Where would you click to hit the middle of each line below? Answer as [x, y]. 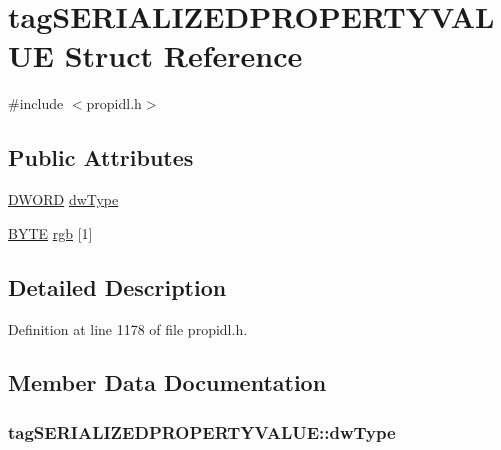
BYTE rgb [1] [50, 232]
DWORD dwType [63, 199]
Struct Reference [183, 55]
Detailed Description [117, 286]
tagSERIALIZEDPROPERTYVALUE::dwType [202, 431]
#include [36, 103]
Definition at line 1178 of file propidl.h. [128, 328]
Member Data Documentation [167, 382]
